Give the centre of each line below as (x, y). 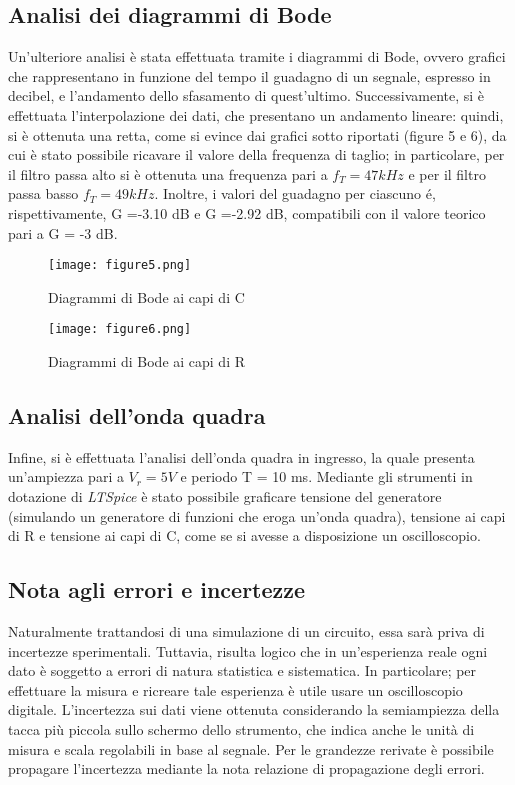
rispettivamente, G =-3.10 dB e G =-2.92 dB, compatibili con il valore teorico (247, 212)
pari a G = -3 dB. (63, 232)
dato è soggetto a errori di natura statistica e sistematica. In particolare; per (242, 670)
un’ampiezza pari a (66, 476)
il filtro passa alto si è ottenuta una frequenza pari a (168, 173)
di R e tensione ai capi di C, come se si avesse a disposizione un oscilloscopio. (244, 535)
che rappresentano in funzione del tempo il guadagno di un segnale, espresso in (249, 75)
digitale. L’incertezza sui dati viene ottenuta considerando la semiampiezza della (254, 709)
